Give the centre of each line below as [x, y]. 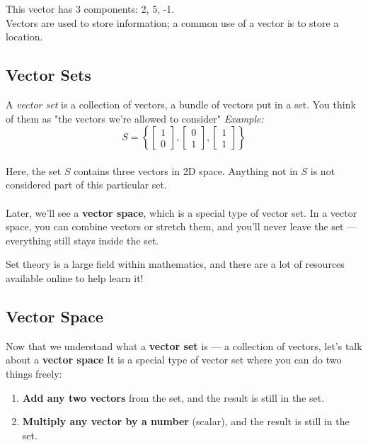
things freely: [34, 373]
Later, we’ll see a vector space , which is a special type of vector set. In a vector [182, 212]
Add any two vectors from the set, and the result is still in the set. [173, 397]
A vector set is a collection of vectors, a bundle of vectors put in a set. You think [181, 104]
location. [24, 36]
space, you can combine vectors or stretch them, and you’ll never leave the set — [182, 226]
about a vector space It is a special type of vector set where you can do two [174, 360]
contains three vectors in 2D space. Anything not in [186, 170]
